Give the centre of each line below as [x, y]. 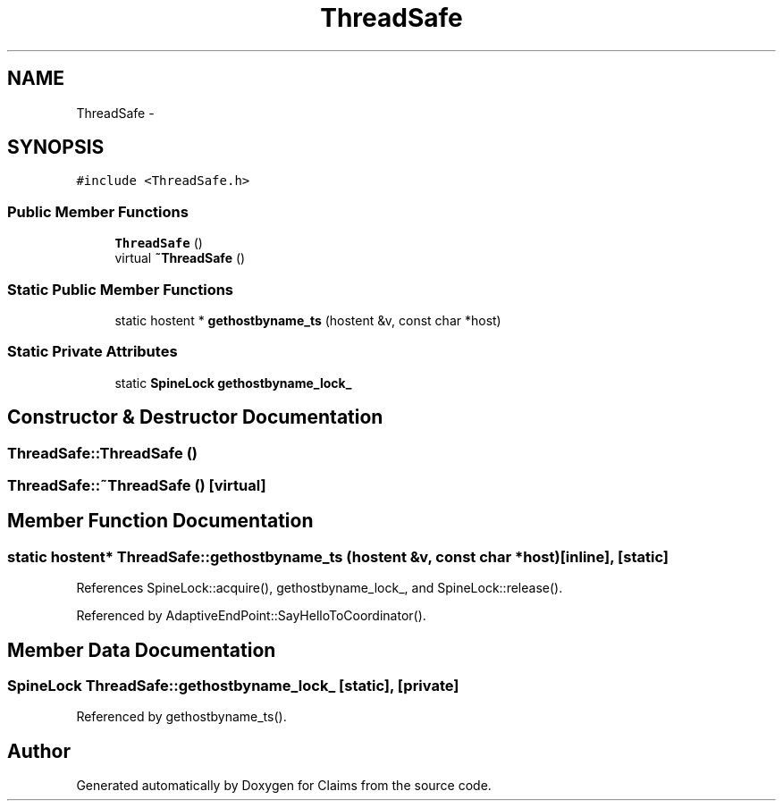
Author [39, 751]
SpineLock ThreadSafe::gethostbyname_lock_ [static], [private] [233, 685]
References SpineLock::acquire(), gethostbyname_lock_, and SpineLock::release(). [320, 588]
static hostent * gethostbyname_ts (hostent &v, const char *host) [308, 320]
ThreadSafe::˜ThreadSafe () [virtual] [137, 485]
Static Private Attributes [93, 352]
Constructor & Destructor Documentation [195, 417]
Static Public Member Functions [121, 289]
